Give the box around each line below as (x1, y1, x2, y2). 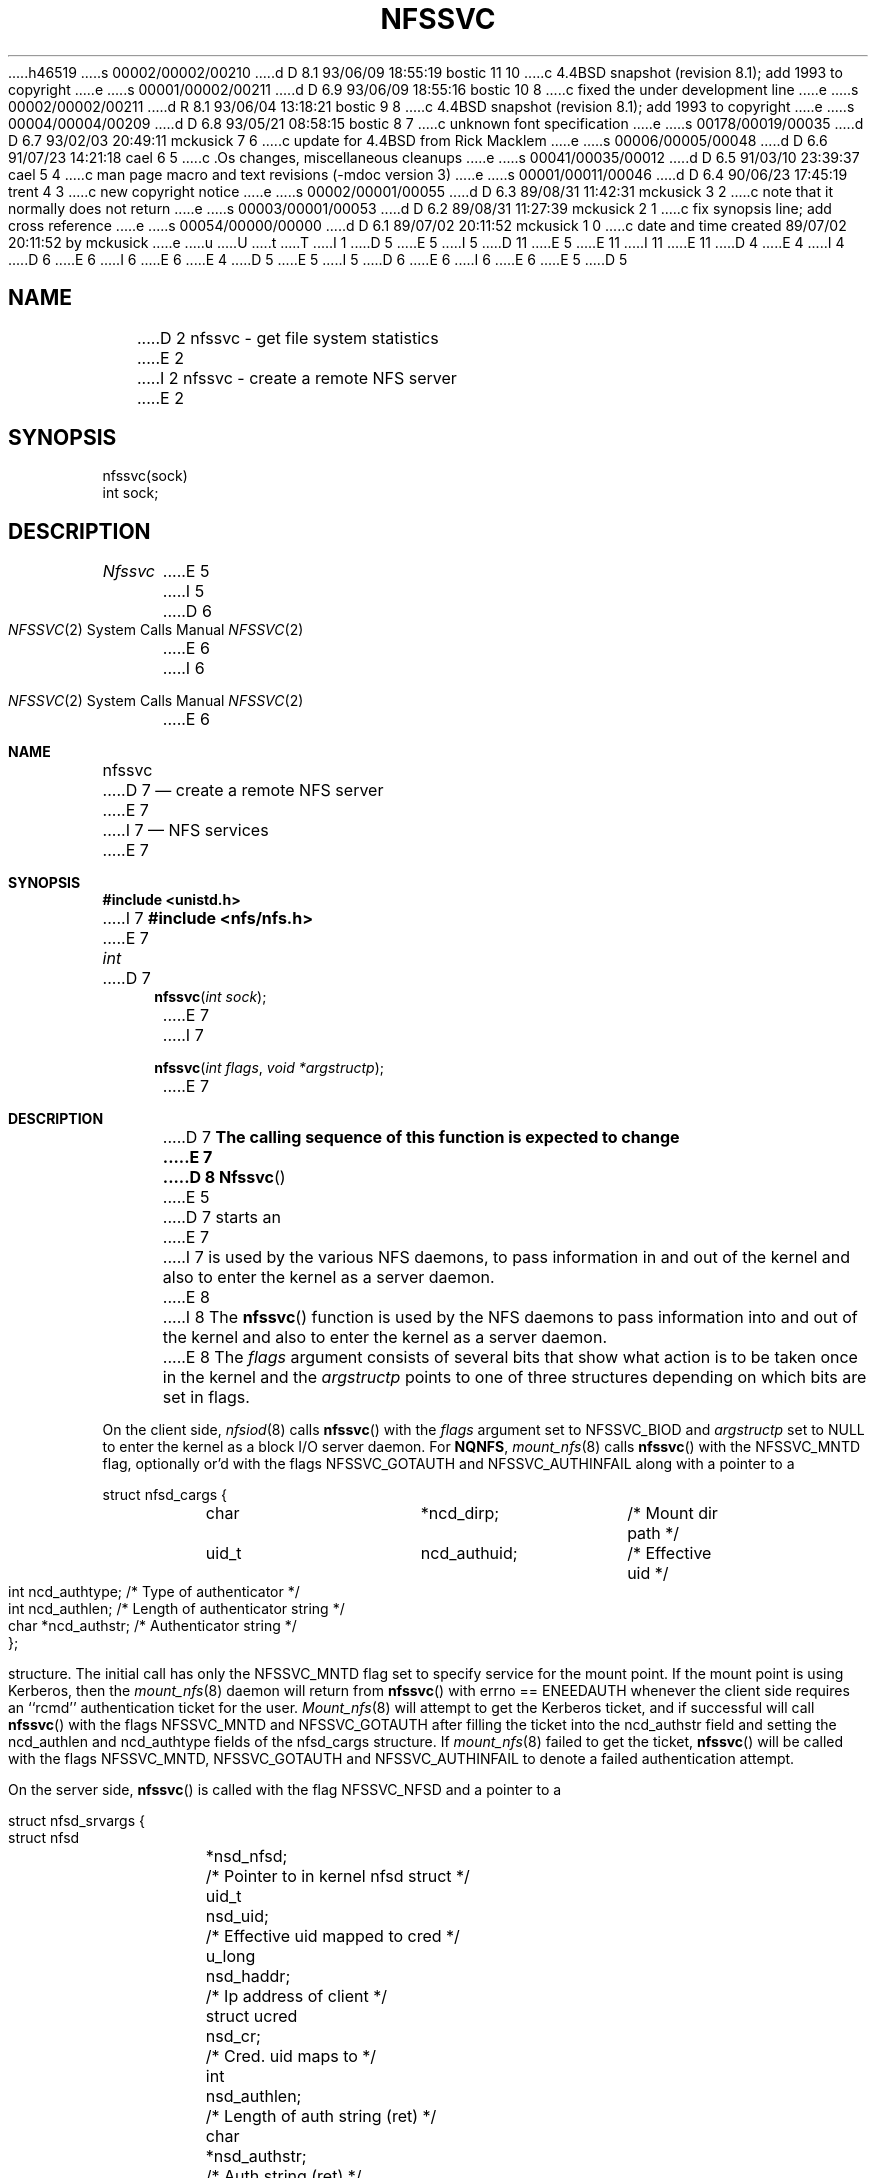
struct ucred (205, 2006, 298, 2027)
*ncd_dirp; (420, 1503, 500, 1524)
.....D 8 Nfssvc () (162, 1167, 286, 1188)
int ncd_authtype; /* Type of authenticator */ (8, 1583, 300, 1601)
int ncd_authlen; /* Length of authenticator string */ (8, 1600, 345, 1618)
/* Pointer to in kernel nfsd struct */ (205, 1866, 470, 1887)
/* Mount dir (627, 1503, 718, 1524)
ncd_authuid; (420, 1543, 518, 1564)
